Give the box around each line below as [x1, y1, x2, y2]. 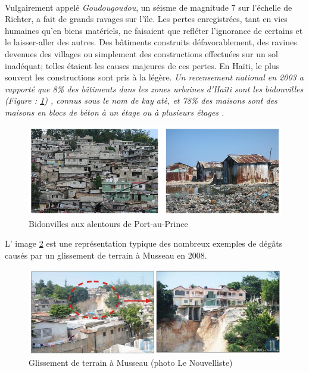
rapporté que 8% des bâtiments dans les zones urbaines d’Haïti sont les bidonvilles [5, 82, 304, 95]
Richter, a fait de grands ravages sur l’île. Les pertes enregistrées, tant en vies [5, 13, 288, 25]
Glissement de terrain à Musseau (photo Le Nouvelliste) [29, 356, 233, 368]
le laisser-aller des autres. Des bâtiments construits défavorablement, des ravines [5, 36, 297, 48]
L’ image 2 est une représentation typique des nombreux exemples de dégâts [5, 237, 283, 250]
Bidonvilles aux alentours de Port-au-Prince [29, 217, 188, 229]
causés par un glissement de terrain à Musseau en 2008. [5, 248, 207, 261]
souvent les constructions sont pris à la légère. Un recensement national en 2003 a [5, 71, 304, 83]
